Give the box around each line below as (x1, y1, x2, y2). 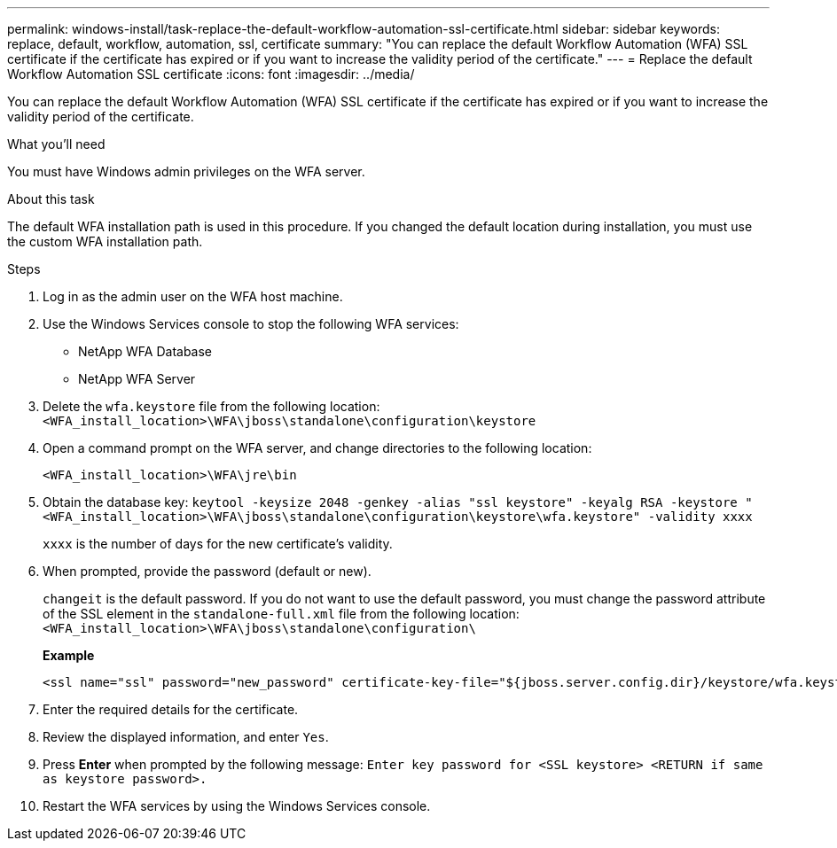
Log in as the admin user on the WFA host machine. (43, 289, 343, 304)
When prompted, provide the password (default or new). (43, 564, 372, 579)
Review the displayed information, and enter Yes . (43, 729, 329, 744)
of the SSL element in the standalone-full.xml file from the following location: (43, 606, 520, 621)
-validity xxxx (647, 510, 753, 524)
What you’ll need (7, 136, 106, 152)
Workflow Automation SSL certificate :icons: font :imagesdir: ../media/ (7, 66, 415, 82)
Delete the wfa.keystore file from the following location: (43, 399, 380, 414)
